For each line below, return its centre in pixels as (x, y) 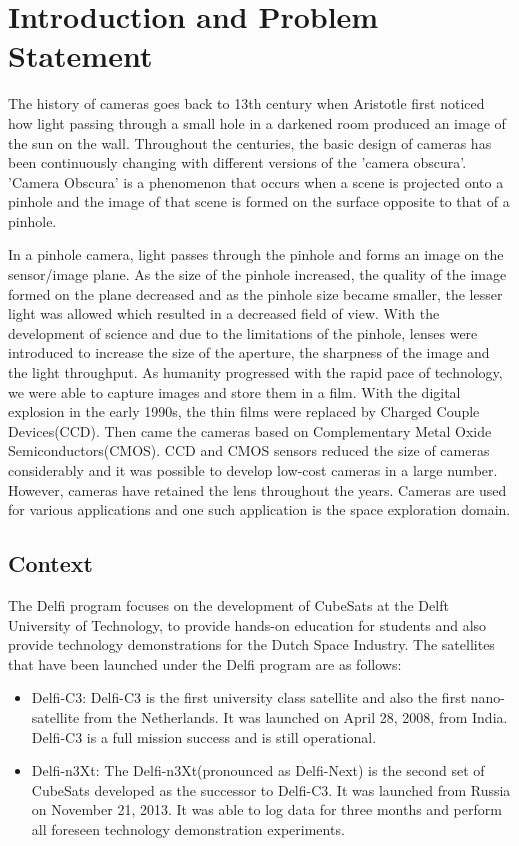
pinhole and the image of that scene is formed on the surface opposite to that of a (259, 201)
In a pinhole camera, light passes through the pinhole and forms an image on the (256, 254)
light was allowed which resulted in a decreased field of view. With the (224, 313)
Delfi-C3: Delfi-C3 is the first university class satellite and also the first (249, 697)
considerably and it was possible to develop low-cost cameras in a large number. (253, 470)
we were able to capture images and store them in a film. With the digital (234, 391)
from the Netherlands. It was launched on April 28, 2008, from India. (295, 716)
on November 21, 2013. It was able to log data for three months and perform (266, 809)
